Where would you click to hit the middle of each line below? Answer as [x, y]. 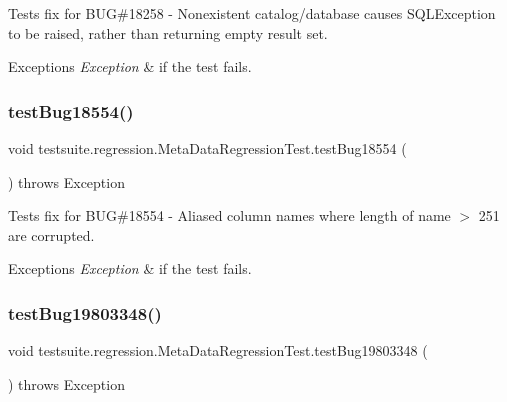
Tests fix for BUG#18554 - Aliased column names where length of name [229, 215]
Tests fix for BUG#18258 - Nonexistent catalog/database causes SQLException [252, 13]
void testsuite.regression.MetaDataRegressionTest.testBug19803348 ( [218, 350]
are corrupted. [51, 234]
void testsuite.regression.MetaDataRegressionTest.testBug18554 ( [207, 148]
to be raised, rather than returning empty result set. [168, 32]
